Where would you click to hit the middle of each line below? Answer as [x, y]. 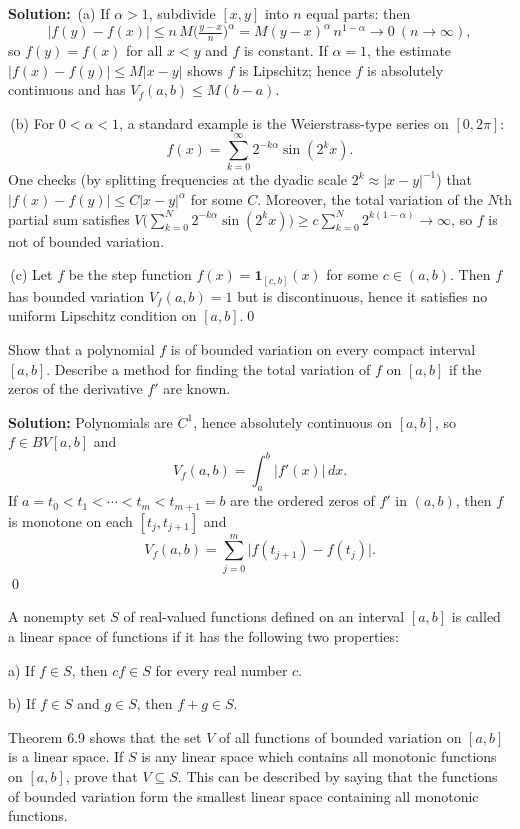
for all [144, 49]
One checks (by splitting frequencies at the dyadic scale [178, 179]
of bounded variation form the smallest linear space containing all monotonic [243, 795]
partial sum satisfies [69, 218]
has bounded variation [76, 295]
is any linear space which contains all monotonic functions [319, 756]
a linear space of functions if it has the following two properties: [203, 635]
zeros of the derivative [75, 388]
